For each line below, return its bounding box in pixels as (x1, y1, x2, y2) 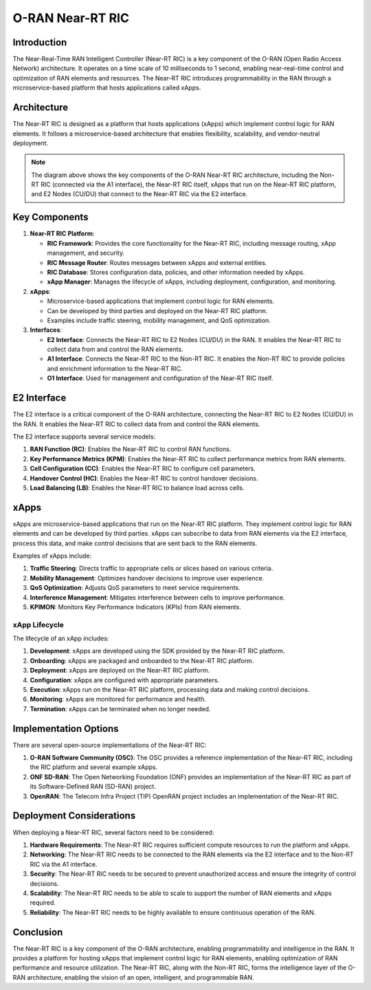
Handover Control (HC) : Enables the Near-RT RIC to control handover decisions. (30, 474, 258, 482)
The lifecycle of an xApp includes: (12, 634, 109, 643)
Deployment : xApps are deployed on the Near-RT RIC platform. (30, 666, 210, 675)
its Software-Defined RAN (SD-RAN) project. (30, 782, 156, 791)
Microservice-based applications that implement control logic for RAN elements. (47, 297, 275, 306)
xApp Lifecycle (12, 620, 65, 629)
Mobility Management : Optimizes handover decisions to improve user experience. (30, 573, 265, 582)
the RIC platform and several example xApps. (30, 763, 158, 771)
